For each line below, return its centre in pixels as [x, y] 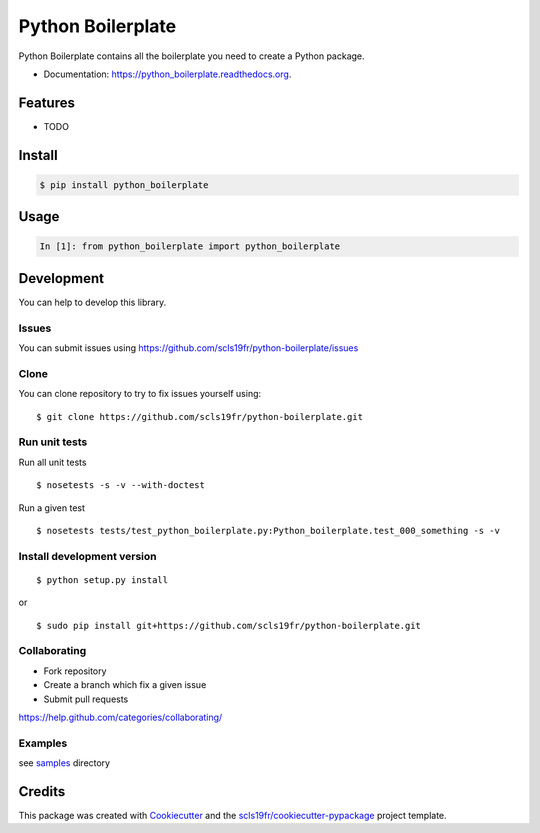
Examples [43, 743]
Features [46, 102]
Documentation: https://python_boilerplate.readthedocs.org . [167, 74]
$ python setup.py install [102, 579]
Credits [42, 791]
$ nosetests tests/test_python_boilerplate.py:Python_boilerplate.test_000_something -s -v [268, 530]
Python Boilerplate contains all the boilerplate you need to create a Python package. [191, 56]
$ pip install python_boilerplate [124, 184]
